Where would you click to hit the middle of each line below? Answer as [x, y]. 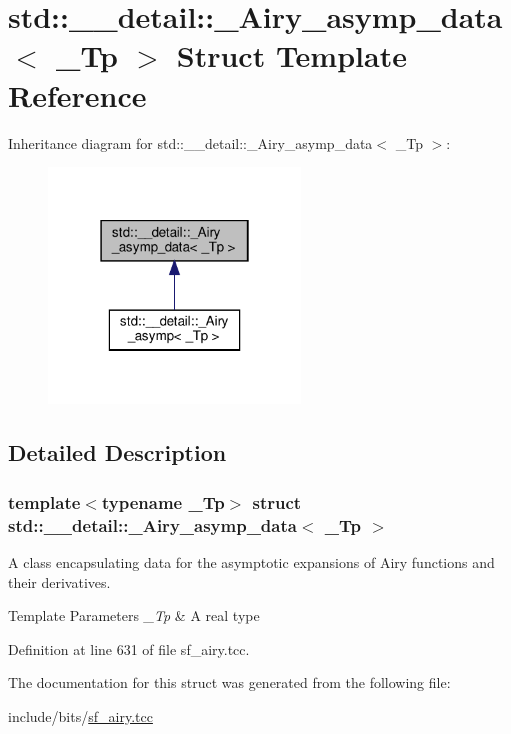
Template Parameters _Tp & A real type [134, 615]
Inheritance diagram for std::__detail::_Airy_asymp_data [190, 142]
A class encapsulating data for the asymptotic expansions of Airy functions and [251, 561]
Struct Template [291, 55]
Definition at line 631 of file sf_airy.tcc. [129, 648]
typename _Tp [163, 501]
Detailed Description [117, 452]
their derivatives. [59, 581]
